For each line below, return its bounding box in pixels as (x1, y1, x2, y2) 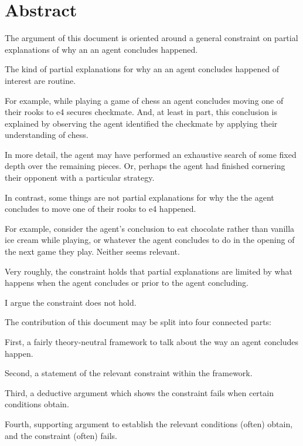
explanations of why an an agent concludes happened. (5, 43, 198, 55)
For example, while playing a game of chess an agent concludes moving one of (5, 94, 284, 106)
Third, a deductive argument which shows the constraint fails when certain (5, 386, 274, 398)
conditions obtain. (5, 398, 69, 410)
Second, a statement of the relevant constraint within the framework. (5, 367, 253, 379)
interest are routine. (5, 74, 76, 86)
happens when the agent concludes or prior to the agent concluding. (5, 276, 249, 289)
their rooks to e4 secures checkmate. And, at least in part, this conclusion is (5, 106, 277, 118)
